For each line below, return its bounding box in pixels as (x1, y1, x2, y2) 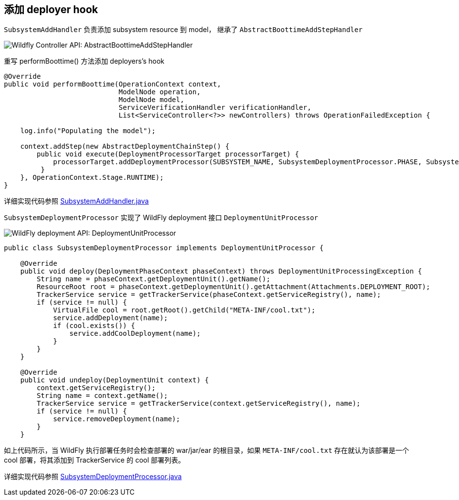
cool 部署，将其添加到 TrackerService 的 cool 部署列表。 (4, 456, 185, 465)
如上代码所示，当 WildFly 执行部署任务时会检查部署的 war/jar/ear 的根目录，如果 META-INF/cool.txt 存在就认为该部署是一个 (4, 446, 409, 455)
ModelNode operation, (119, 88, 201, 96)
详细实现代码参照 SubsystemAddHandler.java (4, 197, 149, 206)
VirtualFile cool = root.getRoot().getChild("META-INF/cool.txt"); (53, 306, 316, 314)
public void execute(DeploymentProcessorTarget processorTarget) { (36, 150, 299, 158)
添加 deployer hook (4, 3, 98, 16)
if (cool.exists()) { (53, 322, 135, 330)
